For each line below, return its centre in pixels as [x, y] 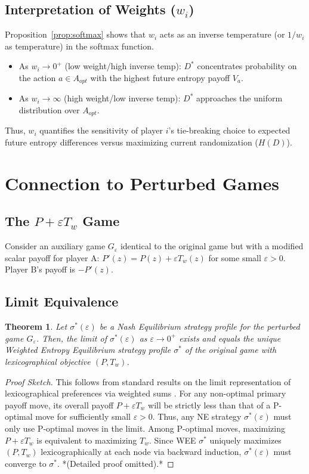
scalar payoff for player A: [52, 257]
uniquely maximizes [245, 440]
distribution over [49, 110]
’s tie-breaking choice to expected [229, 130]
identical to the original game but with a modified [212, 246]
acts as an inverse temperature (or [222, 34]
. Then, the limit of [71, 338]
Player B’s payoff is [40, 269]
